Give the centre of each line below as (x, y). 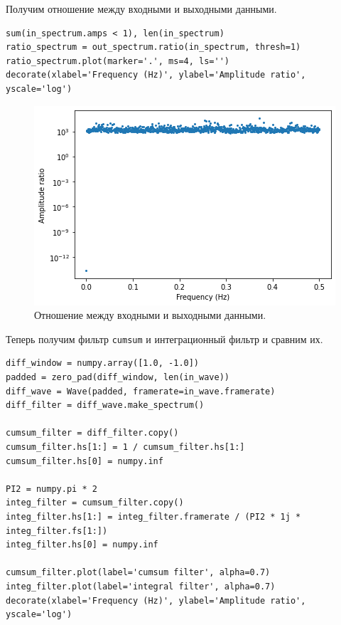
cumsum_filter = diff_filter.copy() (92, 433)
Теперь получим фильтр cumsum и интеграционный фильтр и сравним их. (164, 338)
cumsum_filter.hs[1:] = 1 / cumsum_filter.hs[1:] (125, 447)
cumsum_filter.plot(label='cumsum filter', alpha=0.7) (138, 573)
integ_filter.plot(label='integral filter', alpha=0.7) (141, 586)
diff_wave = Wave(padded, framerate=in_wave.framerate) (141, 391)
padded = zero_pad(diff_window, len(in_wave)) (118, 377)
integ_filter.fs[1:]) (57, 531)
